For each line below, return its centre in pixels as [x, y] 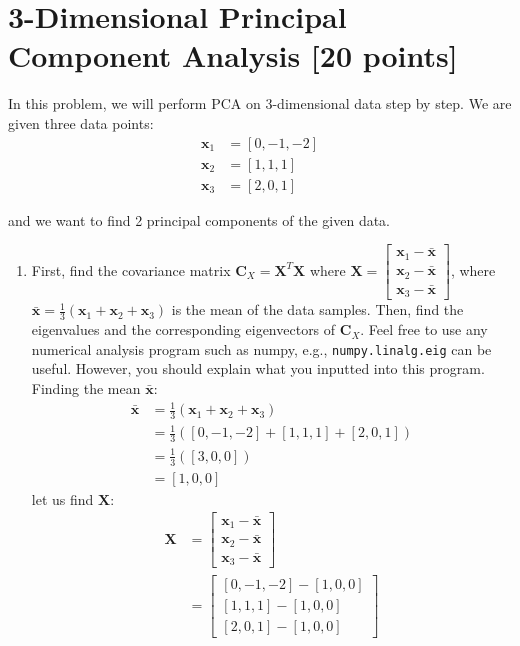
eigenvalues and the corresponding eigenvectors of [183, 329]
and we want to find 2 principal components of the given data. [199, 219]
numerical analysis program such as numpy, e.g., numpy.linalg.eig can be [261, 348]
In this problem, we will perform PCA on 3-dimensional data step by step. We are [260, 103]
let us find [62, 498]
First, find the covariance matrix [131, 269]
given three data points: [81, 122]
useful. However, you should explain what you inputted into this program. [258, 368]
